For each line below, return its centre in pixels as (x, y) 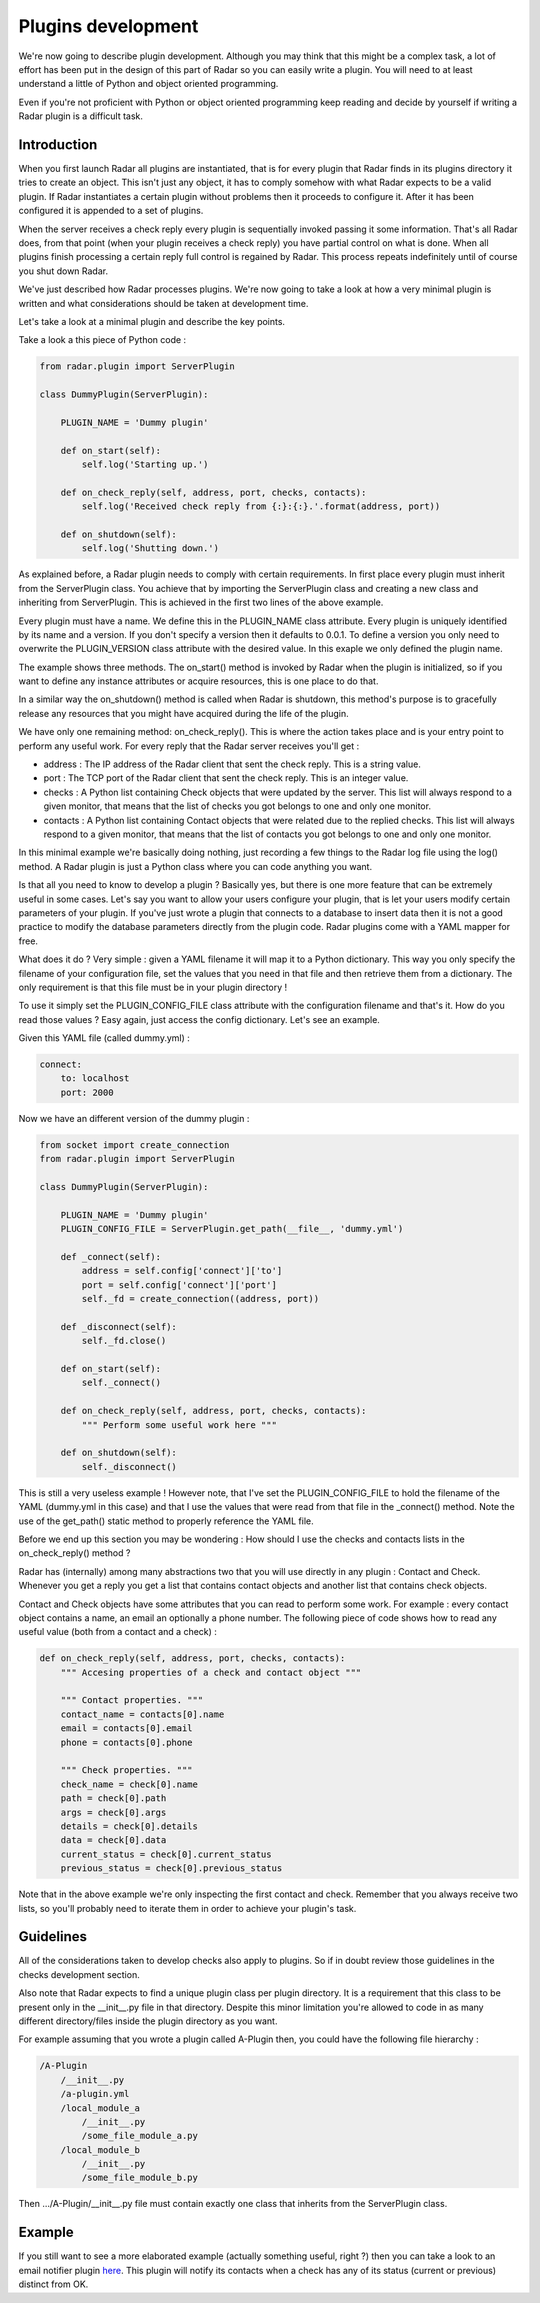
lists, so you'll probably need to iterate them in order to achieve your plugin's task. (187, 1908)
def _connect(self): (111, 1256)
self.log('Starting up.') (145, 464)
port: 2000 (87, 1092)
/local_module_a (100, 2108)
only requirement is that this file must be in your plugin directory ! (153, 987)
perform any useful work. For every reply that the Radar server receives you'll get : (189, 746)
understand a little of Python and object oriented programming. (148, 84)
